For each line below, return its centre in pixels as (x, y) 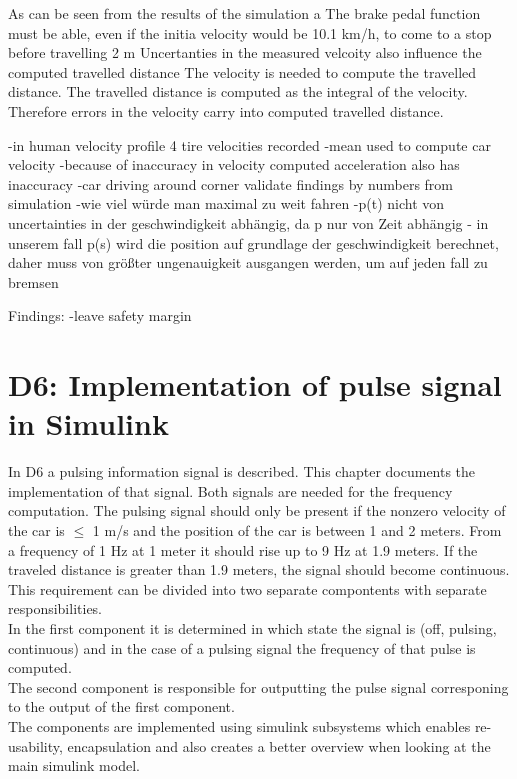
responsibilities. (55, 608)
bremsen (33, 281)
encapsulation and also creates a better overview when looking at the (279, 745)
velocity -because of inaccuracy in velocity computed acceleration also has (234, 164)
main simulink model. (74, 765)
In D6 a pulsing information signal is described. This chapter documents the (242, 471)
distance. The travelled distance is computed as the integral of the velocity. (238, 91)
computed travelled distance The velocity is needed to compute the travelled (242, 71)
